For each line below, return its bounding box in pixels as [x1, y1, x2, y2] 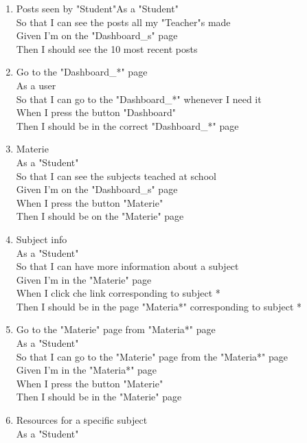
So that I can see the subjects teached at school [16, 168, 216, 183]
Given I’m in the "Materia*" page [16, 363, 157, 377]
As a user [16, 78, 56, 92]
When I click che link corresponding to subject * [16, 286, 220, 300]
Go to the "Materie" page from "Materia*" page [16, 322, 216, 337]
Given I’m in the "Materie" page [16, 272, 152, 286]
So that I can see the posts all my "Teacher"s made [16, 14, 231, 29]
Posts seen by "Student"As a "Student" [16, 1, 179, 15]
